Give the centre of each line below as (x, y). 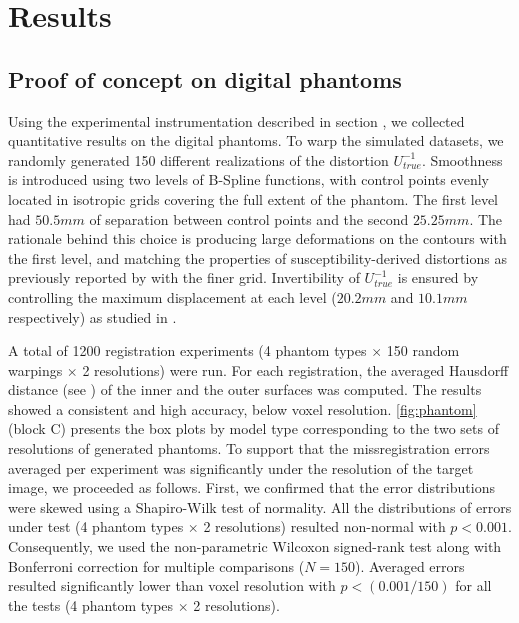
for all (473, 585)
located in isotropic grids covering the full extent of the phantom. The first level (253, 198)
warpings (35, 369)
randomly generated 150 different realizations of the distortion (198, 159)
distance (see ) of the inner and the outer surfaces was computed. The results (245, 389)
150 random (423, 350)
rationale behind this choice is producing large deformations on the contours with (257, 238)
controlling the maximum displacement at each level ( (172, 296)
